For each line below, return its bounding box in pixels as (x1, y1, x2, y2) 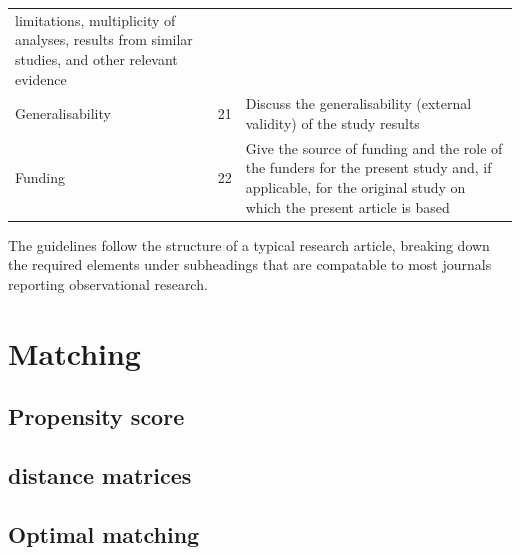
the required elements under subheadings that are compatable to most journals (8, 254, 492, 275)
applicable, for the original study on (245, 177, 466, 197)
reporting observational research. (8, 273, 208, 294)
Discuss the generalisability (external (245, 93, 472, 114)
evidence (15, 68, 67, 89)
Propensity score (8, 401, 185, 432)
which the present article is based (245, 196, 450, 217)
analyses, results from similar (15, 29, 193, 50)
